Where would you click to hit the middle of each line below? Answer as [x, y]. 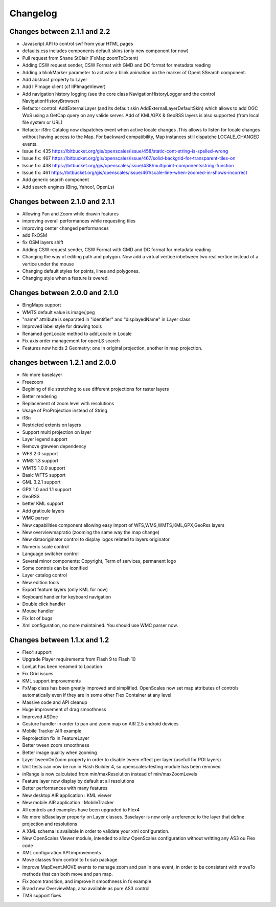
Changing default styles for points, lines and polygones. [81, 271]
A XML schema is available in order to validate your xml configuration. [96, 831]
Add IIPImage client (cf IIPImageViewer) [64, 86]
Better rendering [40, 396]
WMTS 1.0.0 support [44, 468]
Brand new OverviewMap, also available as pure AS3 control [86, 888]
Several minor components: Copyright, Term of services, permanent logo [99, 561]
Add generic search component [56, 180]
